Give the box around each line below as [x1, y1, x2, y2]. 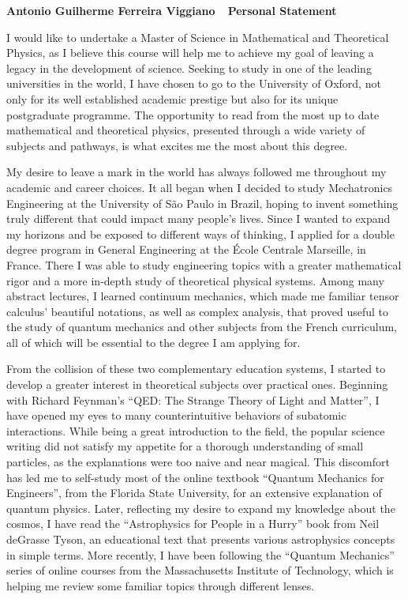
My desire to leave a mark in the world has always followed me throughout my [6, 164, 387, 180]
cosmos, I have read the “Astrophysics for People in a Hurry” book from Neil [6, 515, 380, 532]
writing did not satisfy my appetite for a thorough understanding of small [6, 438, 364, 454]
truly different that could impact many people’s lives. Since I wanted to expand [6, 210, 391, 227]
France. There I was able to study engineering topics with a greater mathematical [6, 256, 402, 273]
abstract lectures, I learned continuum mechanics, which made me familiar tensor [6, 288, 399, 304]
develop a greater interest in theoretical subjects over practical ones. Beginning [6, 376, 388, 393]
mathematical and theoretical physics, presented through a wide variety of [6, 122, 365, 138]
